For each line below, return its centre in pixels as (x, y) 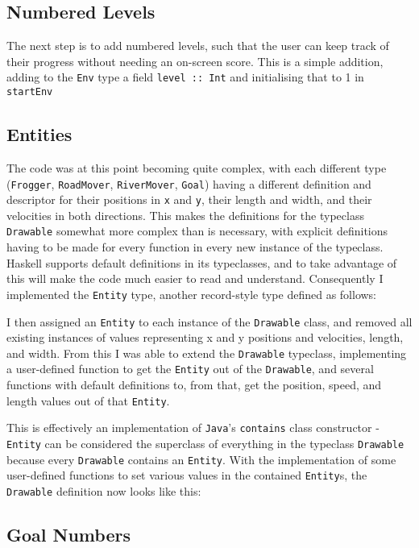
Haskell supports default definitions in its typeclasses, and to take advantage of (202, 262)
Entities (39, 134)
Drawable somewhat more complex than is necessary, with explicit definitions (197, 231)
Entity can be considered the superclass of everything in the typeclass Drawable (205, 443)
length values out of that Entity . (88, 400)
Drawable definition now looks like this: (104, 490)
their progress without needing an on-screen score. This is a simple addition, (195, 61)
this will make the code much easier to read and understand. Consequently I (195, 278)
